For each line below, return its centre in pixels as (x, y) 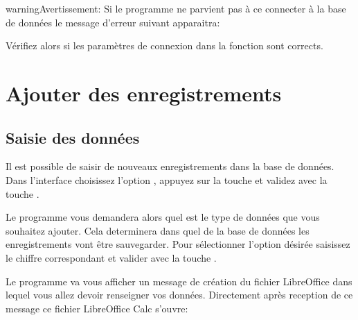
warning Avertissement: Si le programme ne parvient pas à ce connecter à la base (176, 8)
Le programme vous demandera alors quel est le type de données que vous (163, 217)
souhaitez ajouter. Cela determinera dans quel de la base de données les (158, 230)
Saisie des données (73, 137)
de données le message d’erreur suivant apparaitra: (113, 22)
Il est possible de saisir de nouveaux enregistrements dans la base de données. (170, 166)
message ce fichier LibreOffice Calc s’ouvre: (97, 308)
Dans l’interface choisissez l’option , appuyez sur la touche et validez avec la (167, 179)
